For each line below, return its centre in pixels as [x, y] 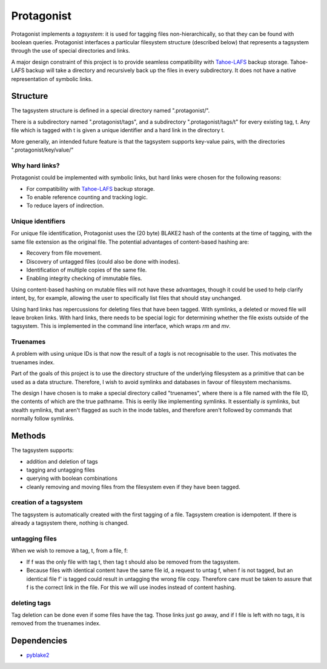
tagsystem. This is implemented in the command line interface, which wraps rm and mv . [121, 326]
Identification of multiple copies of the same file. [87, 270]
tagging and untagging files [61, 470]
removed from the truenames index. [56, 624]
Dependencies [39, 641]
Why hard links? [35, 165]
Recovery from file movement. [64, 253]
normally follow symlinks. [43, 419]
